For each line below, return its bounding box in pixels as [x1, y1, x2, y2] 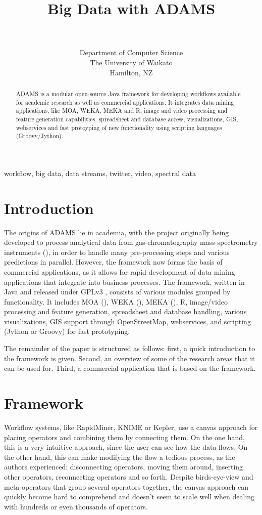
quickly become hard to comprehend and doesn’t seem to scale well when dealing [4, 491, 255, 502]
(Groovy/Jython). [16, 132, 63, 140]
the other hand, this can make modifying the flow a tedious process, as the [4, 451, 235, 462]
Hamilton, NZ [110, 67, 153, 77]
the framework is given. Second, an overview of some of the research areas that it [4, 353, 255, 363]
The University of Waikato [90, 57, 173, 67]
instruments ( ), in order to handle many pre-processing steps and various [4, 246, 230, 257]
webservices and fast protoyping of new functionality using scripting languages [16, 123, 222, 132]
